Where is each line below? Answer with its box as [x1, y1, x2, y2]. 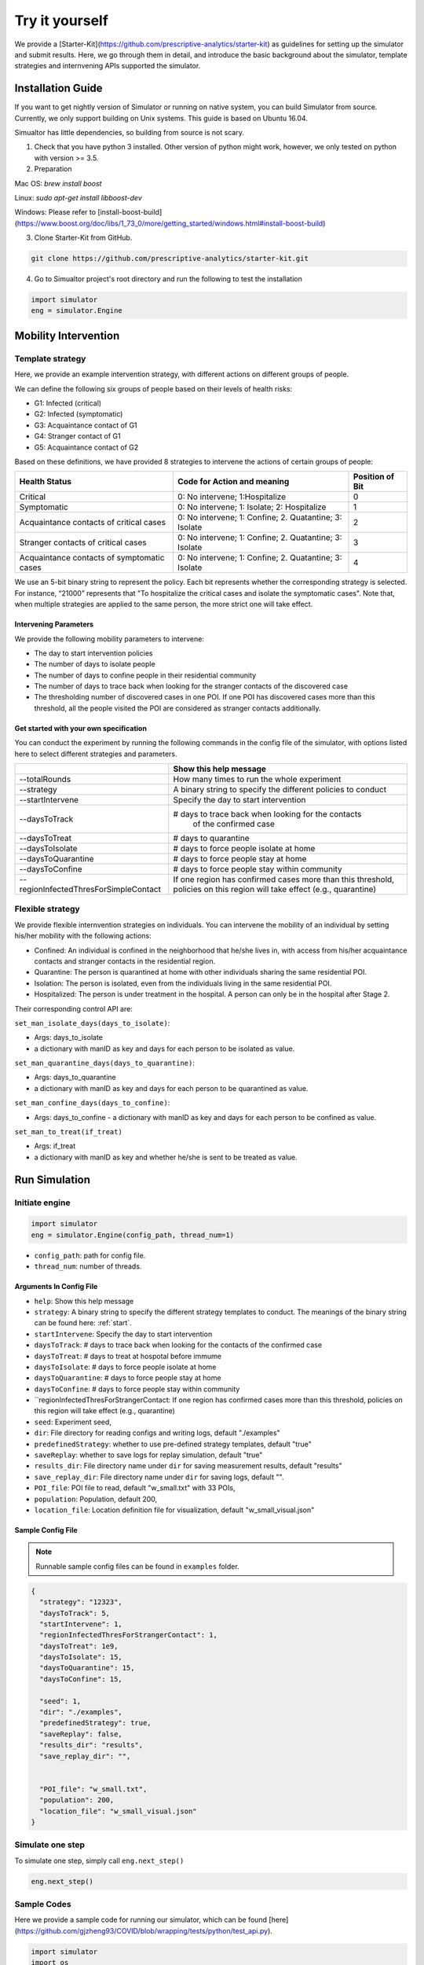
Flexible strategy [14, 904, 80, 915]
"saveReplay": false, [39, 1729, 123, 1739]
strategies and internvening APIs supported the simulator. [14, 61, 201, 71]
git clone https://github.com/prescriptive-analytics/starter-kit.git [31, 254, 309, 263]
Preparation [34, 164, 72, 174]
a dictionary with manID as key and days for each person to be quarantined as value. [34, 1083, 309, 1093]
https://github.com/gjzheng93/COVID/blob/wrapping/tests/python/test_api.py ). [16, 1926, 272, 1935]
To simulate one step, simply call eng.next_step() [14, 1856, 185, 1865]
